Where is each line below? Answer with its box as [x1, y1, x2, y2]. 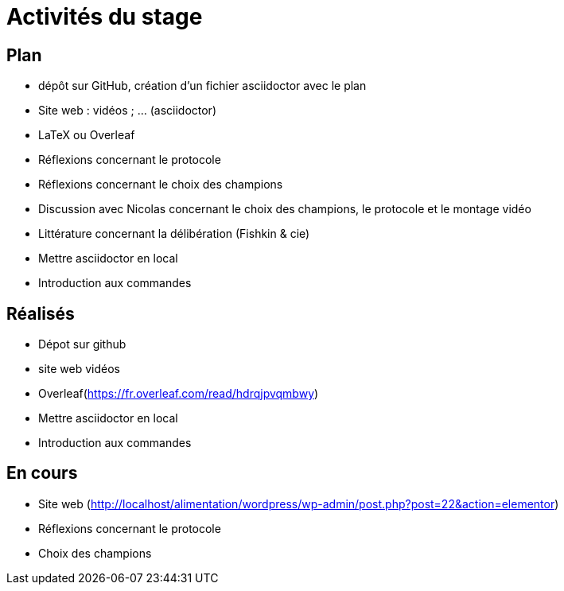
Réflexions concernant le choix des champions [38, 177, 283, 192]
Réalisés [6, 303, 75, 324]
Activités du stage [6, 3, 203, 30]
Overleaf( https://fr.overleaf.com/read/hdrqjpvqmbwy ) [38, 387, 319, 401]
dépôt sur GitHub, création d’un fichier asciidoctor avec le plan [38, 79, 367, 93]
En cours [6, 463, 78, 484]
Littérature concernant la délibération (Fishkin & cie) [38, 227, 310, 241]
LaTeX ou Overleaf [38, 128, 135, 142]
